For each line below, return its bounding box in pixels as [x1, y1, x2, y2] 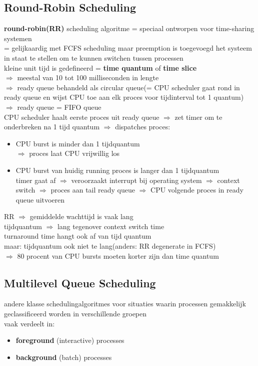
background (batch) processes [15, 351, 112, 362]
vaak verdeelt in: [4, 318, 55, 328]
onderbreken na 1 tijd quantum [4, 121, 100, 132]
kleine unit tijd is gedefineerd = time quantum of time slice [4, 62, 197, 73]
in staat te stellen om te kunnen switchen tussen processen [4, 52, 183, 63]
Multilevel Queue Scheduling [4, 275, 156, 290]
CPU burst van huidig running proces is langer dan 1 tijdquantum [15, 164, 219, 175]
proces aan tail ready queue [50, 185, 135, 195]
